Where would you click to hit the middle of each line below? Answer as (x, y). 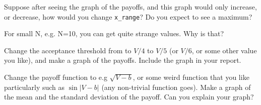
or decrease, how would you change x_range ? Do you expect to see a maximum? (128, 16)
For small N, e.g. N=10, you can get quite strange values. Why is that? (114, 33)
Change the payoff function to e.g (56, 77)
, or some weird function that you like (191, 77)
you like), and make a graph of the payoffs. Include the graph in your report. (123, 60)
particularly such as (35, 87)
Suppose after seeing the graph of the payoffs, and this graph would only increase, (130, 7)
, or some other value (224, 50)
